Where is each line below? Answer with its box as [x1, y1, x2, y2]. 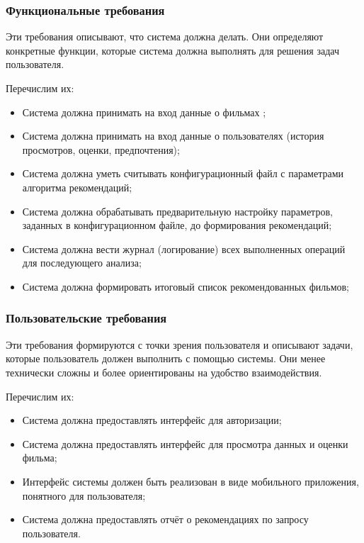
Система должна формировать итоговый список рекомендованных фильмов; [22, 279, 350, 293]
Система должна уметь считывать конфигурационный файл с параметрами [22, 166, 344, 181]
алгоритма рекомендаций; [22, 179, 132, 194]
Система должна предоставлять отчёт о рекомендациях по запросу [22, 512, 309, 527]
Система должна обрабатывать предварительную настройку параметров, [22, 203, 333, 218]
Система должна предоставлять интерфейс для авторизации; [22, 413, 282, 427]
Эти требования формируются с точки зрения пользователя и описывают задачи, [6, 337, 353, 352]
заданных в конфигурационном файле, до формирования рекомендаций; [22, 218, 332, 233]
